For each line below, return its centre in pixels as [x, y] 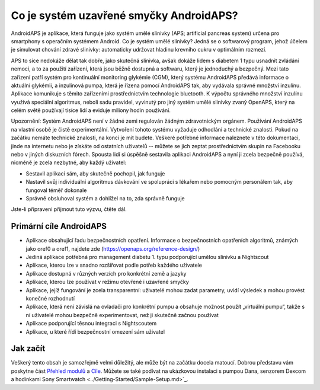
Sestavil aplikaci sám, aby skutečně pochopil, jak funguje [95, 173]
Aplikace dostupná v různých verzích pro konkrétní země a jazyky [106, 273]
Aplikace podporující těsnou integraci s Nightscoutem [91, 324]
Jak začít [28, 349]
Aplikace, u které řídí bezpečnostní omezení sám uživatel [95, 331]
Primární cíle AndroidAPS [59, 226]
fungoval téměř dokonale [56, 190]
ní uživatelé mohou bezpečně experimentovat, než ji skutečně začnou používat [122, 315]
